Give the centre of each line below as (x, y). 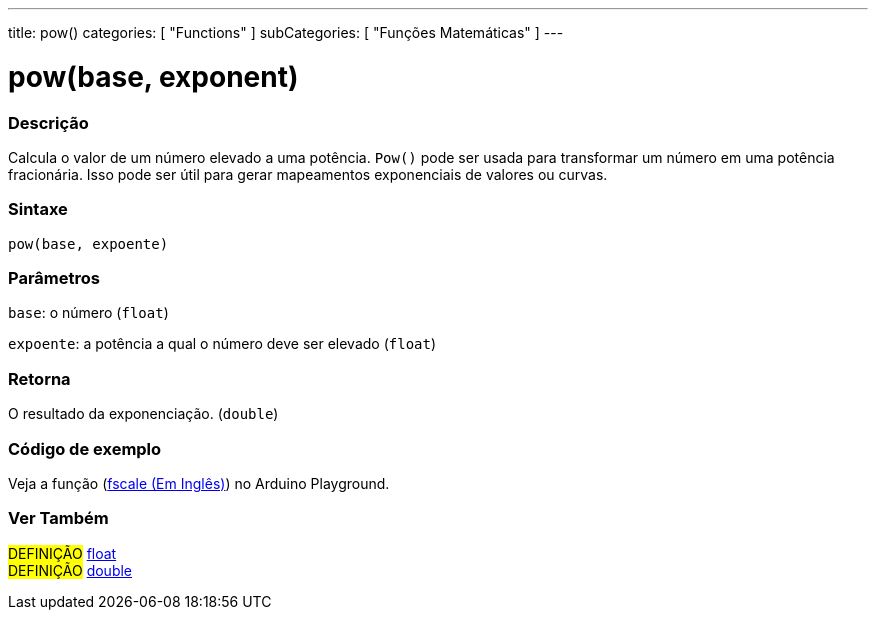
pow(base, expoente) (88, 243)
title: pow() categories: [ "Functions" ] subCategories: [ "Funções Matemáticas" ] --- (286, 32)
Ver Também (58, 518)
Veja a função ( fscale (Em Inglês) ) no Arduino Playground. (199, 483)
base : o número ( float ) (88, 313)
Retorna (39, 378)
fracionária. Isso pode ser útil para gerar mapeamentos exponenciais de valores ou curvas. (308, 174)
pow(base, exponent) (153, 76)
